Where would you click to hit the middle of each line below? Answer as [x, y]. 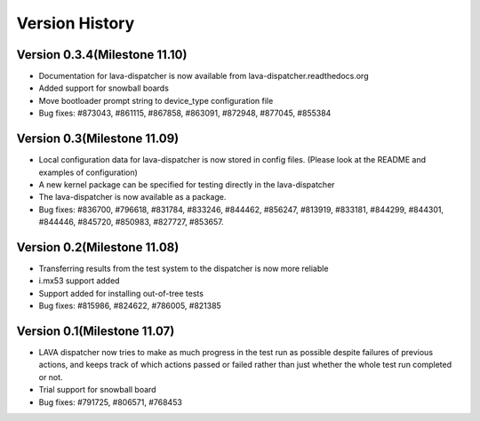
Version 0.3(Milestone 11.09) [98, 139]
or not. [51, 377]
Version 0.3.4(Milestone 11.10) [102, 55]
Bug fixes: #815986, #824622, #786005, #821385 [130, 306]
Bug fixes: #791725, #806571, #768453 [110, 402]
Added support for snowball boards [104, 88]
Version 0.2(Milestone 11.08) [98, 247]
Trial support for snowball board [97, 390]
